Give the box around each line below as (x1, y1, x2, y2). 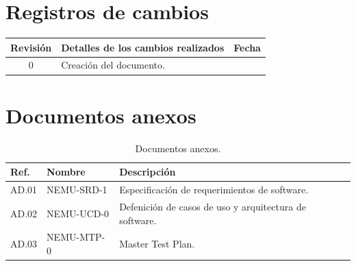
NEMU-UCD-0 (47, 206, 110, 220)
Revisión (10, 40, 52, 54)
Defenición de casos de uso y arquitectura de (119, 199, 306, 213)
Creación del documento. (61, 58, 165, 72)
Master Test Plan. (119, 237, 195, 251)
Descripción (119, 165, 176, 179)
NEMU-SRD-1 (47, 182, 107, 197)
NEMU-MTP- (47, 230, 105, 244)
